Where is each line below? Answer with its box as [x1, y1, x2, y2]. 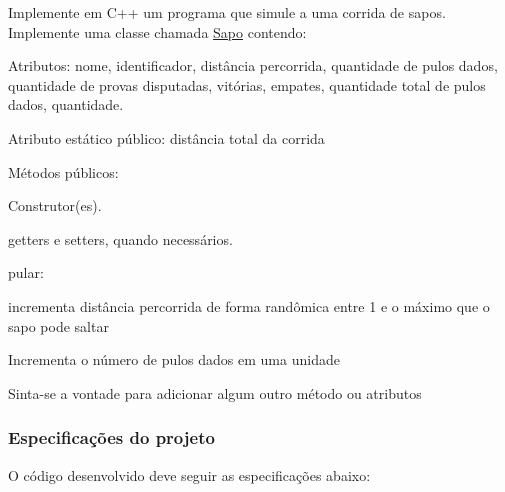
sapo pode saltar [8, 315, 109, 336]
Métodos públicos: [8, 161, 119, 182]
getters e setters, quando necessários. [8, 228, 233, 249]
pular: [8, 262, 44, 283]
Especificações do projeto [8, 425, 215, 450]
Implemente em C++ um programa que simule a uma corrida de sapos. [8, 2, 446, 22]
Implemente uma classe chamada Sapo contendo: [8, 21, 307, 42]
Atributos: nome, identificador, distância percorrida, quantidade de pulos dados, [8, 55, 498, 76]
